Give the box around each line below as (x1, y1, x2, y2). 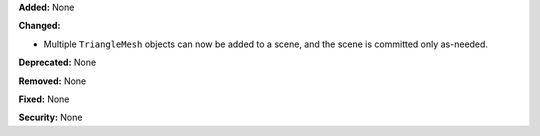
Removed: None (18, 75, 87, 87)
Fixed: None (18, 93, 70, 105)
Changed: (18, 20, 61, 32)
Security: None (18, 111, 83, 124)
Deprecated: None (18, 56, 97, 69)
